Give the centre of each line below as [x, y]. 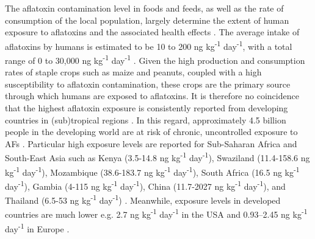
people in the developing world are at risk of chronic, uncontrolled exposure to [151, 132]
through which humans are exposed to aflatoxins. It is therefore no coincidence [152, 96]
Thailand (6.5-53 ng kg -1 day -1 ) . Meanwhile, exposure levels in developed [143, 199]
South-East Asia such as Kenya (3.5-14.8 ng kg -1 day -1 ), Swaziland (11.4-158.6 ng [157, 157]
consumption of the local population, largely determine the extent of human [147, 20]
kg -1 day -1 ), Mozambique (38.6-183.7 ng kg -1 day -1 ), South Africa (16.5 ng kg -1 [152, 171]
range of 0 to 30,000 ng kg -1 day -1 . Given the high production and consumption [155, 59]
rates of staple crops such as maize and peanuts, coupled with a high [133, 72]
